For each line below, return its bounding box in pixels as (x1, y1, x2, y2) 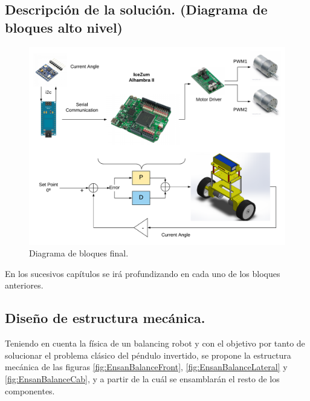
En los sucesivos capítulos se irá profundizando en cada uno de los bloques (5, 267, 280, 279)
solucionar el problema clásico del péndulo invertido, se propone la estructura (5, 348, 291, 361)
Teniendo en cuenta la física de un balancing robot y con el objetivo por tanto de (5, 337, 305, 350)
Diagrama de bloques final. (29, 247, 129, 259)
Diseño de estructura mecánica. (5, 308, 205, 327)
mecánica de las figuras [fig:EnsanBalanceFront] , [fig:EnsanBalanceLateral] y (5, 360, 288, 373)
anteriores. (5, 279, 44, 292)
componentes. (5, 384, 55, 397)
